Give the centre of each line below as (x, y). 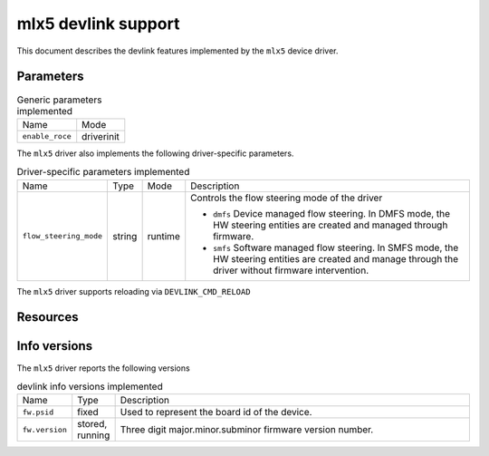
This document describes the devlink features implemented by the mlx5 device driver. (177, 51)
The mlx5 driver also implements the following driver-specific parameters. (155, 153)
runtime (163, 236)
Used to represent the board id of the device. (216, 412)
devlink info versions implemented (90, 387)
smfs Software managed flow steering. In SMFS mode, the (336, 247)
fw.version (45, 429)
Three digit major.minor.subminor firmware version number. (247, 430)
